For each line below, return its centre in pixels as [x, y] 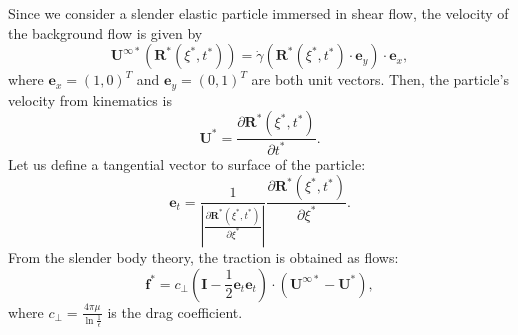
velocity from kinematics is [90, 99]
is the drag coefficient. [175, 311]
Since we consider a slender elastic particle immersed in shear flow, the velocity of [258, 13]
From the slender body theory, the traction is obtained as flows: [203, 257]
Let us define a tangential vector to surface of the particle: [187, 163]
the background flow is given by [105, 32]
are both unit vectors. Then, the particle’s [380, 79]
